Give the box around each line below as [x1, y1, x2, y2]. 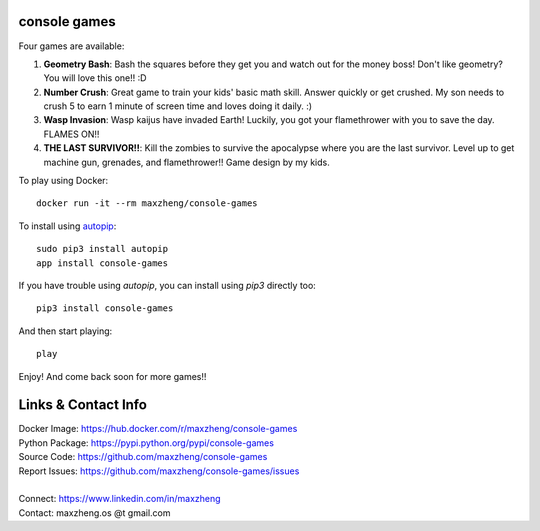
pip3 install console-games [36, 303, 174, 314]
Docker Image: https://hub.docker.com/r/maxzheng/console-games [18, 423, 298, 435]
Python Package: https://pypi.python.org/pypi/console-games [18, 436, 275, 449]
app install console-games [36, 257, 169, 269]
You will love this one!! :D [43, 72, 147, 84]
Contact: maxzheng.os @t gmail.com [18, 506, 171, 519]
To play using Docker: [18, 175, 109, 187]
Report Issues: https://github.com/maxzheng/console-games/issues [18, 465, 300, 477]
